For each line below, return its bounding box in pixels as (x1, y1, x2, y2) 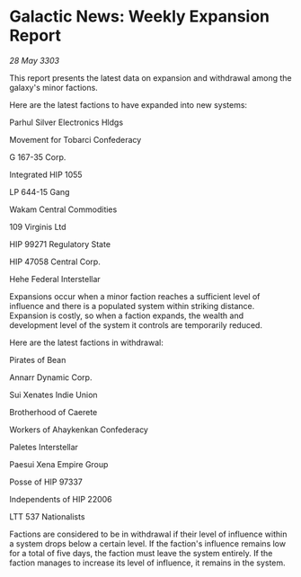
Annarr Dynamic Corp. (9, 371, 93, 383)
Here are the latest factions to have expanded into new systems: (9, 99, 248, 110)
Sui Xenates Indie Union (9, 389, 98, 400)
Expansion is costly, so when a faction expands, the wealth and (9, 310, 244, 321)
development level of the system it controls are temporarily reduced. (9, 319, 263, 330)
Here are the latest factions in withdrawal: (9, 337, 164, 348)
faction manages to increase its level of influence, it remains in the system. (9, 557, 286, 568)
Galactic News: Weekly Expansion (9, 6, 270, 27)
